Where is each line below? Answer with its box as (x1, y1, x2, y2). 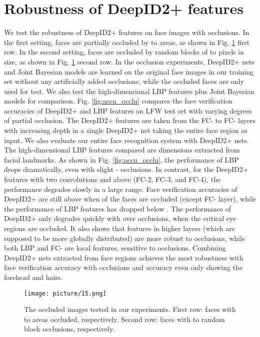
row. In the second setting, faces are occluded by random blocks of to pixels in (4, 46, 244, 57)
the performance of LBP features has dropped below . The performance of (4, 203, 231, 213)
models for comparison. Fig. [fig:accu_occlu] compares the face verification (4, 95, 233, 106)
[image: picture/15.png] (24, 289, 106, 297)
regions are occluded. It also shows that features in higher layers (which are (4, 223, 235, 233)
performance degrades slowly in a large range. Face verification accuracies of (4, 183, 237, 194)
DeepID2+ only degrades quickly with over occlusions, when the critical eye (4, 213, 236, 223)
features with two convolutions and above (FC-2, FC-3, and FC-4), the (4, 174, 221, 184)
